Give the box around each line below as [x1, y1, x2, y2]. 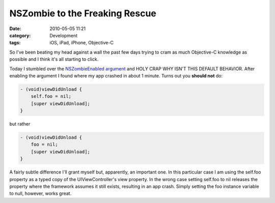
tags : [9, 40, 21, 46]
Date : [9, 26, 21, 32]
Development [49, 32, 78, 38]
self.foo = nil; [31, 93, 71, 99]
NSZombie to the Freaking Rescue [9, 8, 156, 19]
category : [9, 32, 31, 38]
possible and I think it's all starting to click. [9, 56, 99, 62]
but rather [9, 121, 31, 127]
